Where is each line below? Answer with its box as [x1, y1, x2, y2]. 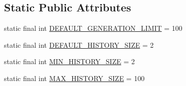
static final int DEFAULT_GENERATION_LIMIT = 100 [4, 23, 183, 33]
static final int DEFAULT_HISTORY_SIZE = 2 [4, 39, 154, 50]
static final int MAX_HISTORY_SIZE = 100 [4, 73, 145, 83]
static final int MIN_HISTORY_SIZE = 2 [4, 56, 135, 67]
